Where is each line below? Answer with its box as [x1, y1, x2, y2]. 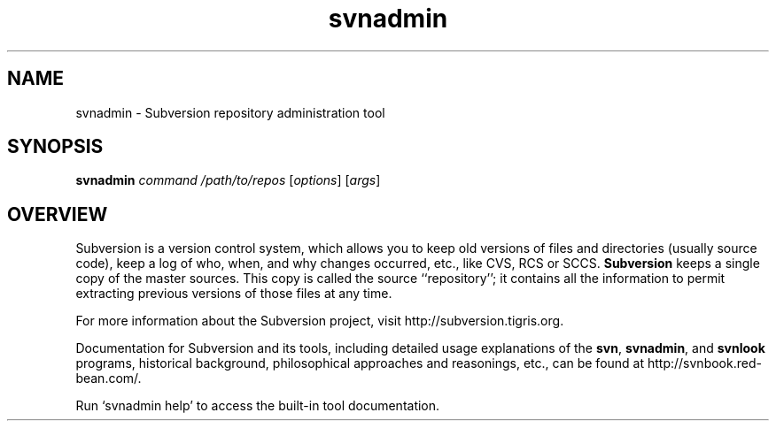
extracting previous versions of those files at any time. [75, 286, 392, 302]
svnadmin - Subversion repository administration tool [75, 104, 385, 120]
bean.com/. [75, 371, 142, 386]
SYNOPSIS [7, 135, 104, 158]
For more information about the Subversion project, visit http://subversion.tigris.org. [75, 313, 564, 329]
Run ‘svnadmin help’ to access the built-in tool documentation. [75, 398, 440, 414]
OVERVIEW [7, 203, 108, 225]
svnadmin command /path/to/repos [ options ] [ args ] [75, 172, 381, 188]
